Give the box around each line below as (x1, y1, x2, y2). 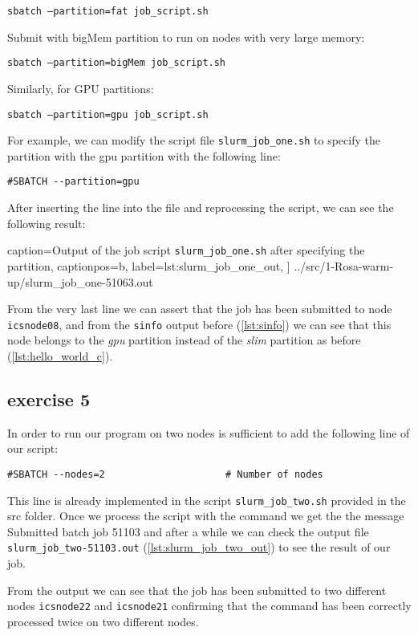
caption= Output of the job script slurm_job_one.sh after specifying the (7, 242, 365, 258)
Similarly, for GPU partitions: (7, 79, 154, 96)
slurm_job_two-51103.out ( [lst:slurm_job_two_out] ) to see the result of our (7, 539, 391, 556)
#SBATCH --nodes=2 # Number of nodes (7, 468, 323, 480)
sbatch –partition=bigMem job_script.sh (7, 57, 226, 69)
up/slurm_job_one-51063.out (7, 273, 153, 290)
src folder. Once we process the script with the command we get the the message (7, 507, 404, 524)
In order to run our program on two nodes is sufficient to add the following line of (7, 424, 410, 441)
